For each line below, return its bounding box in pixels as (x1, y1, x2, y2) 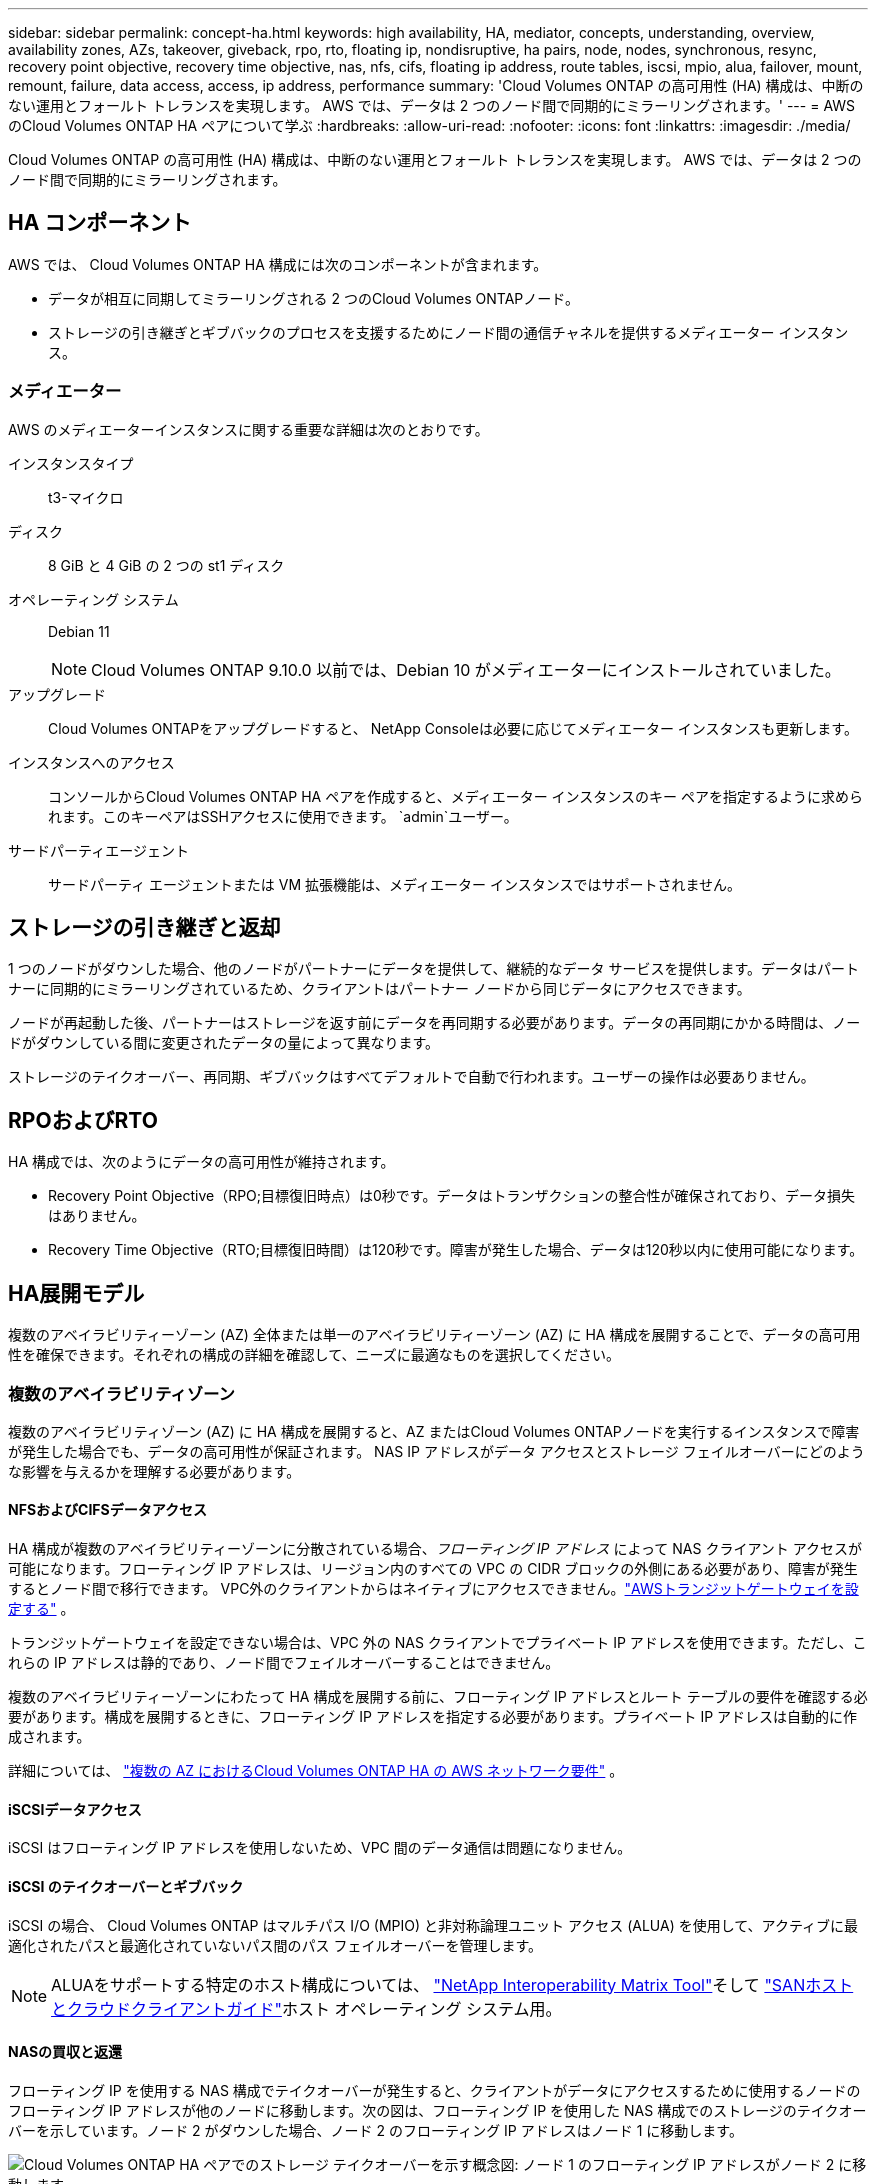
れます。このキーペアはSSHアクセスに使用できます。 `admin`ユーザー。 (48, 807, 518, 825)
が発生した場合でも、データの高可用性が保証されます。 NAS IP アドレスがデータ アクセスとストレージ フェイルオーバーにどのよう (8, 1442, 865, 1460)
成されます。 (8, 1728, 91, 1746)
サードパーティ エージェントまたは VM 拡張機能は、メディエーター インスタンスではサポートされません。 (48, 875, 741, 893)
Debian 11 (48, 622, 110, 640)
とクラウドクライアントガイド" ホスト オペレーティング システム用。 (51, 1998, 562, 2019)
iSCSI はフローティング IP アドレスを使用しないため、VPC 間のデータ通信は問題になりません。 (8, 1839, 632, 1857)
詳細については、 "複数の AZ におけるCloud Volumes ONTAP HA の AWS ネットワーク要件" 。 (8, 1762, 624, 1780)
